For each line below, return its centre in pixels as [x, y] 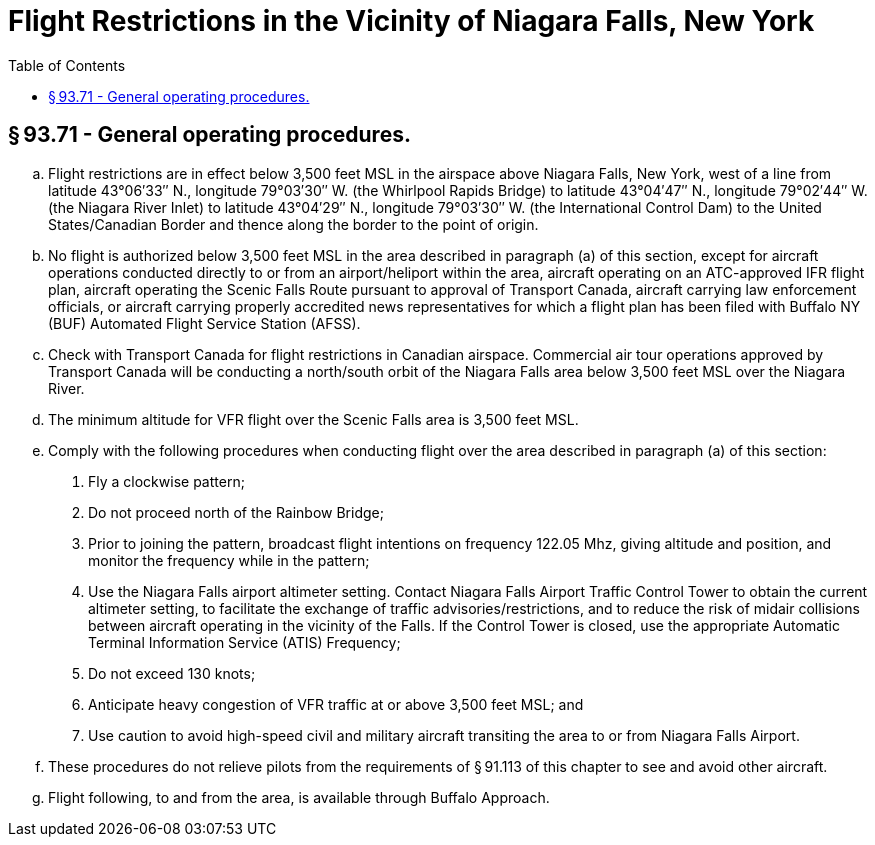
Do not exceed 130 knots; [172, 673]
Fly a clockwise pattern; [166, 481]
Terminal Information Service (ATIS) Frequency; [244, 642]
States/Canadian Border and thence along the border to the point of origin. [293, 224]
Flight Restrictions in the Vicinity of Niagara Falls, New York [411, 21]
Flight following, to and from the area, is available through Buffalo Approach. [299, 797]
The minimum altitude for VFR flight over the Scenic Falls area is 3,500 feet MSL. [313, 419]
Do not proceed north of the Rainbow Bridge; [236, 512]
